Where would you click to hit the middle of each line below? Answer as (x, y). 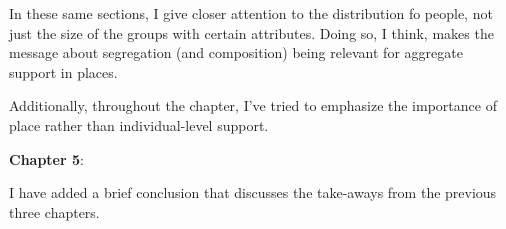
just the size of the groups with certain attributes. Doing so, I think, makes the (251, 32)
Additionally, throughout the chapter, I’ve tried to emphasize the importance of (253, 105)
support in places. (63, 71)
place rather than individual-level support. (139, 124)
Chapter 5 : (46, 158)
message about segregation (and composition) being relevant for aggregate (236, 52)
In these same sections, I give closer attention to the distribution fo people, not (251, 13)
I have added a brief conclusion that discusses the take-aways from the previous (253, 192)
